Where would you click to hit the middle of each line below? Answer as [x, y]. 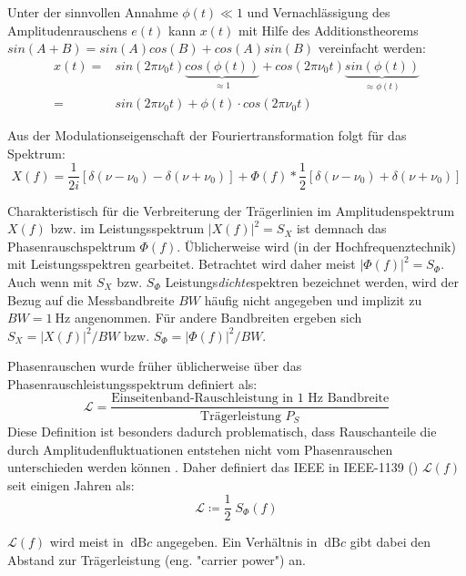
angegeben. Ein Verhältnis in [237, 542]
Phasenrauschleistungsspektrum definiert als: [132, 383]
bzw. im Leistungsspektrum [127, 228]
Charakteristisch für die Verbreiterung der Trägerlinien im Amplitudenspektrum [231, 210]
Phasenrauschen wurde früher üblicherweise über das [155, 366]
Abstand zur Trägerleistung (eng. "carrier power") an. [157, 560]
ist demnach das [341, 228]
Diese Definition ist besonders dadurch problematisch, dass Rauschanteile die [222, 431]
